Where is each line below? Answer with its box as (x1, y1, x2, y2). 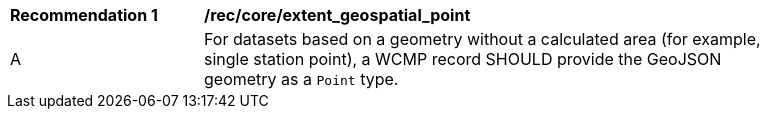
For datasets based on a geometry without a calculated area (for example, (204, 29, 761, 49)
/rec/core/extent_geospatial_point (204, 5, 471, 25)
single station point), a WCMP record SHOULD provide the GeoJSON (204, 49, 722, 69)
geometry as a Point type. (204, 69, 399, 89)
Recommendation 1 (10, 5, 158, 25)
